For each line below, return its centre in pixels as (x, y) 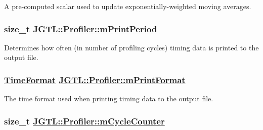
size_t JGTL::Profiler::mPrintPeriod (81, 28)
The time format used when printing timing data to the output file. (109, 99)
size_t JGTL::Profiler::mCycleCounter (84, 121)
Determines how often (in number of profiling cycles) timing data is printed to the (131, 47)
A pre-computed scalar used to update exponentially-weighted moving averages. (128, 6)
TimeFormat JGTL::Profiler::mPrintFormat (95, 79)
